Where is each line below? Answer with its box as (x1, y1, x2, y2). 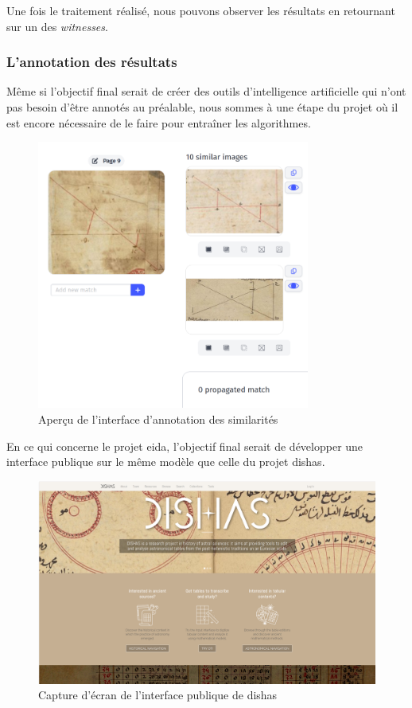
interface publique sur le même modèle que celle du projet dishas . (6, 453, 325, 470)
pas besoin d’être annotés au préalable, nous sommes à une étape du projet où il (6, 99, 398, 115)
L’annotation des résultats (6, 52, 177, 72)
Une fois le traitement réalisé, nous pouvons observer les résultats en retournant (6, 2, 395, 18)
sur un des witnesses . (6, 18, 108, 34)
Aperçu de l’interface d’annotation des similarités (38, 411, 278, 428)
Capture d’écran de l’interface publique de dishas (38, 686, 278, 703)
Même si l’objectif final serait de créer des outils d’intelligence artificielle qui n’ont (6, 83, 406, 100)
